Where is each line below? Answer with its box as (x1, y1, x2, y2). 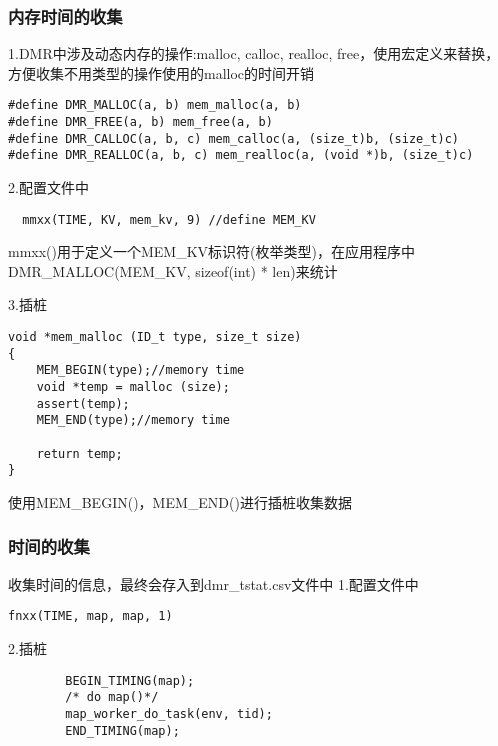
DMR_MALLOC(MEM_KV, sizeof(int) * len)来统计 (8, 260, 338, 281)
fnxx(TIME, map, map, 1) (8, 609, 173, 624)
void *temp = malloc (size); (36, 380, 230, 395)
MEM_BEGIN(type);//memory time (36, 363, 245, 378)
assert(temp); (36, 396, 130, 411)
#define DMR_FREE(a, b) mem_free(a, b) (8, 115, 273, 130)
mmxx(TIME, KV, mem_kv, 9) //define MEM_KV (22, 212, 316, 227)
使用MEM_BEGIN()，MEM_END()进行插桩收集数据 (8, 491, 352, 512)
